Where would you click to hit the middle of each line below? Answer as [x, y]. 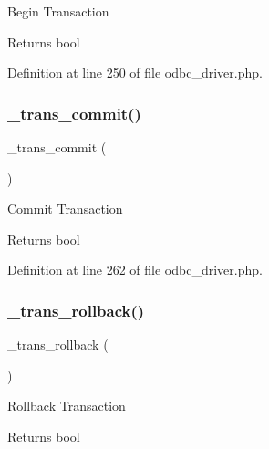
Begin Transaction [58, 11]
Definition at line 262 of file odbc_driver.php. [135, 270]
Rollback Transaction [67, 406]
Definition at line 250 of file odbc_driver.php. [135, 73]
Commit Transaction [65, 209]
